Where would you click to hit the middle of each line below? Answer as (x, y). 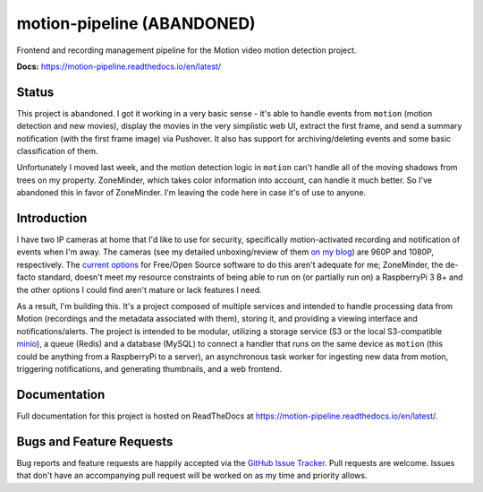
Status (35, 92)
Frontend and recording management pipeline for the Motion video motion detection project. (186, 50)
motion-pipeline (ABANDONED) (136, 23)
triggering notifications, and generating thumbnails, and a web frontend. (149, 369)
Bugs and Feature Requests (95, 441)
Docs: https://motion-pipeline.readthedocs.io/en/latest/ (119, 66)
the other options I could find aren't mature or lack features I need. (139, 289)
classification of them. (57, 151)
